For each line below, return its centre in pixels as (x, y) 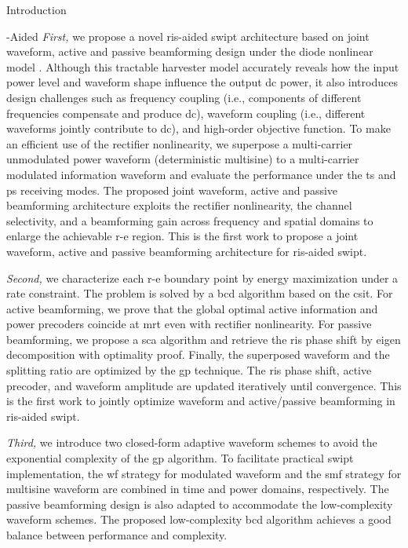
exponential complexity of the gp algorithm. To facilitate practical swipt (180, 458)
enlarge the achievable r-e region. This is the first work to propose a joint (182, 236)
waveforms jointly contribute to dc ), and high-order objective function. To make (199, 128)
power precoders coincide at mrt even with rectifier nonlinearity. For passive (189, 324)
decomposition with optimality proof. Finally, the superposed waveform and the (198, 354)
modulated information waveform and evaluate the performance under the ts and (201, 174)
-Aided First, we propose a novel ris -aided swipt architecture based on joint (188, 36)
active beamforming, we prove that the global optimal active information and (192, 308)
